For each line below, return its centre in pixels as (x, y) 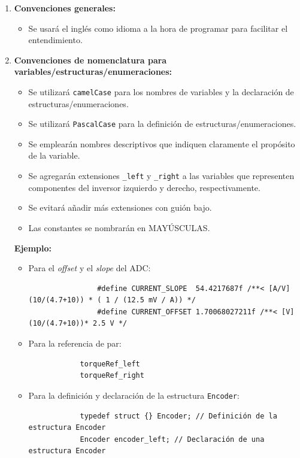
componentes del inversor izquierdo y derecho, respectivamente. (144, 187)
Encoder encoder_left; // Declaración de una (172, 439)
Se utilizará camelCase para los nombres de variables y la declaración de (161, 91)
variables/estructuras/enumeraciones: (93, 72)
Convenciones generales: (65, 8)
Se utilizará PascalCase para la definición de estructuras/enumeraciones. (162, 124)
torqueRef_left (110, 364)
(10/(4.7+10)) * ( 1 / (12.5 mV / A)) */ (112, 300)
